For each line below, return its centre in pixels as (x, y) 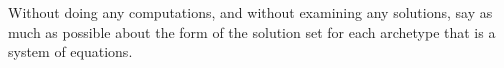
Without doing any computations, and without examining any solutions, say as (250, 12)
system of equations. (70, 51)
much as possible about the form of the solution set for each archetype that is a (252, 31)
